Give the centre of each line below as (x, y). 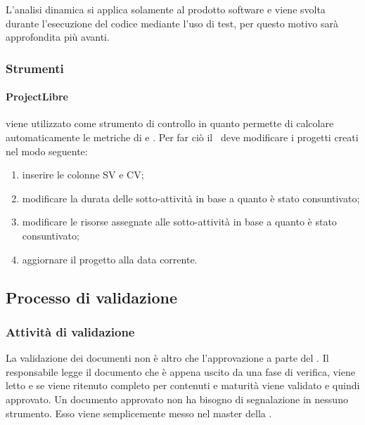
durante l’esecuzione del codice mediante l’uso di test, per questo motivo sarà (172, 23)
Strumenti (35, 68)
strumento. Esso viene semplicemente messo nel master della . (139, 413)
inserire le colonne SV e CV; (83, 175)
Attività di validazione (70, 331)
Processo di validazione (92, 297)
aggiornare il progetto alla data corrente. (110, 259)
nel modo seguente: (47, 151)
